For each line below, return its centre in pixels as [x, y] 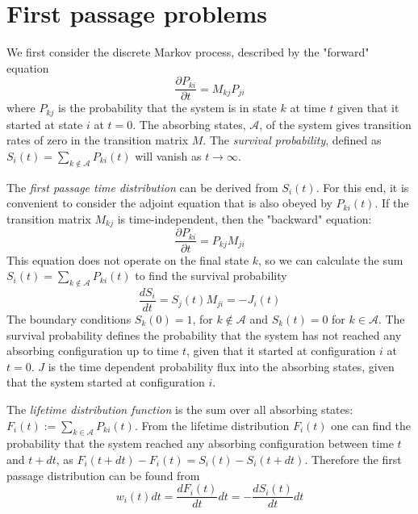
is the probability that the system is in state [167, 108]
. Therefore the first [353, 459]
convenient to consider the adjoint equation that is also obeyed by [169, 203]
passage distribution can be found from [103, 475]
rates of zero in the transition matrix [98, 140]
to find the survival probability [211, 276]
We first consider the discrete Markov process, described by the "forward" [188, 52]
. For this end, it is [362, 187]
